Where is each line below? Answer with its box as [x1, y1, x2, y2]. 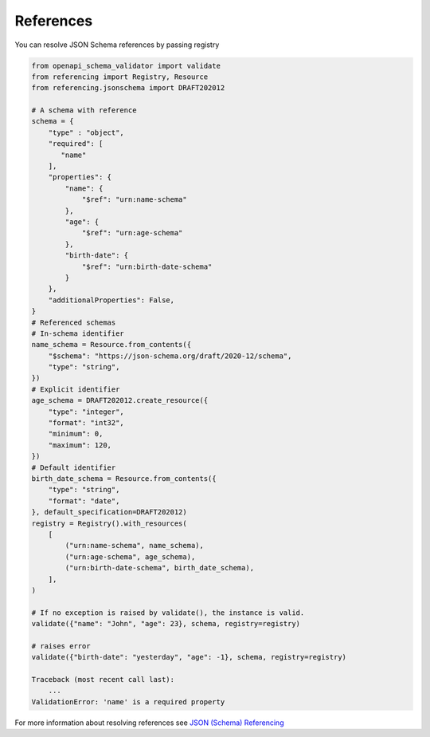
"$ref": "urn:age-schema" [81, 228, 183, 238]
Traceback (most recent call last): [31, 675, 175, 684]
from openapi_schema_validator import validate [31, 61, 221, 70]
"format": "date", [48, 496, 120, 506]
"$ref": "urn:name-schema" [81, 195, 187, 204]
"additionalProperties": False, [48, 295, 175, 305]
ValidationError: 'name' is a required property [31, 697, 225, 706]
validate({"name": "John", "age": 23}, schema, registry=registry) [31, 619, 301, 629]
